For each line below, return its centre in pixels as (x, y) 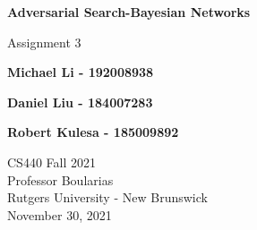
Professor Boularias (60, 179)
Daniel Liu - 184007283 (80, 102)
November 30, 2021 (60, 214)
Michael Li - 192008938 (81, 72)
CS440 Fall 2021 (51, 162)
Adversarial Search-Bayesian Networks (129, 12)
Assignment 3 (44, 42)
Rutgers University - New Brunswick (107, 197)
